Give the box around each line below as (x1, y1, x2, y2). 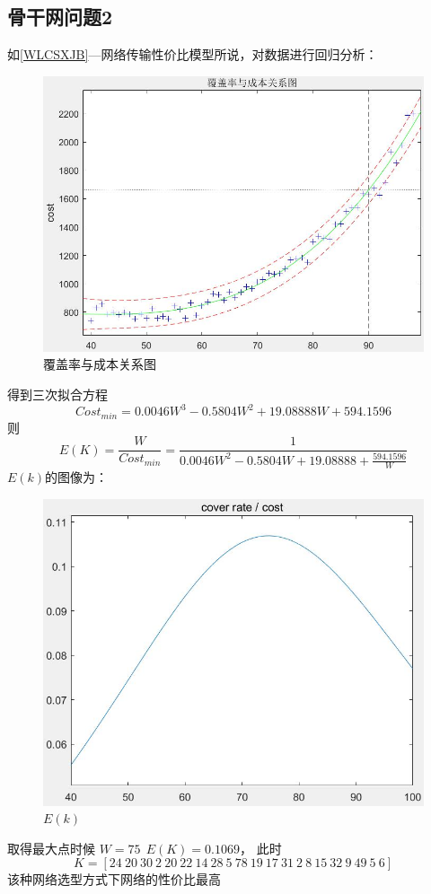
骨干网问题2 (7, 3, 113, 31)
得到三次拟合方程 (7, 385, 108, 404)
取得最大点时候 (7, 838, 95, 857)
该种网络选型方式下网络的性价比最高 (7, 870, 221, 889)
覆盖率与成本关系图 (43, 355, 156, 373)
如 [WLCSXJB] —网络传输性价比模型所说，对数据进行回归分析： (7, 45, 378, 64)
